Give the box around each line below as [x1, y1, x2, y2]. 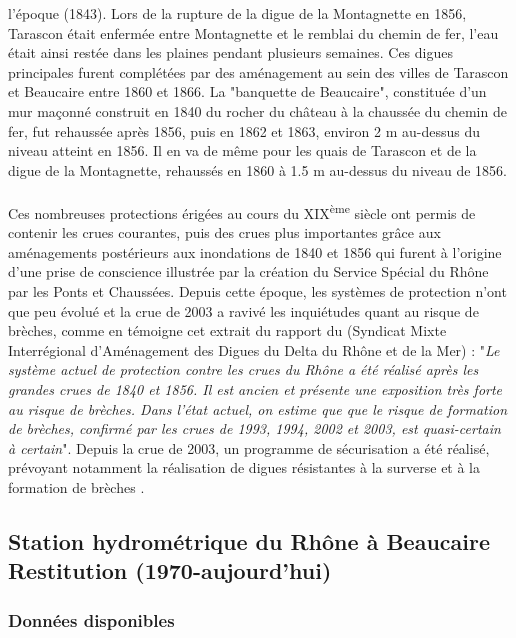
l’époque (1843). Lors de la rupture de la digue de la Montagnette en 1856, [8, 3, 467, 23]
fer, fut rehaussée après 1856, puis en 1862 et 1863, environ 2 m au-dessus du [8, 120, 480, 141]
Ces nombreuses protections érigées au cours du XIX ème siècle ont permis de [8, 199, 476, 223]
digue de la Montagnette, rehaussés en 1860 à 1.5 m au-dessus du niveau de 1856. [8, 159, 508, 180]
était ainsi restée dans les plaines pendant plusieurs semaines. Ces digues [8, 42, 453, 63]
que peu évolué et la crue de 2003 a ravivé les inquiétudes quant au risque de [8, 300, 479, 321]
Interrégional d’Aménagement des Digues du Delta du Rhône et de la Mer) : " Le [8, 339, 500, 360]
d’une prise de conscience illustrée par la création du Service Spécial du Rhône [8, 261, 489, 282]
